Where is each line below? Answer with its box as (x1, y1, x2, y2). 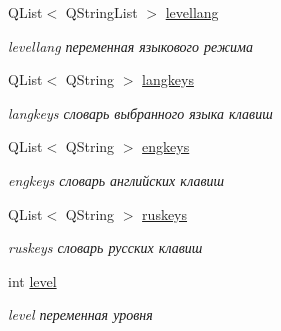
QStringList (65, 2, 138, 22)
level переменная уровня (8, 304, 153, 325)
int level (8, 270, 57, 291)
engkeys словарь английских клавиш (8, 169, 225, 190)
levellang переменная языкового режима (8, 35, 253, 56)
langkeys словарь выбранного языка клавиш (8, 102, 273, 123)
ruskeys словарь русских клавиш (8, 237, 203, 258)
